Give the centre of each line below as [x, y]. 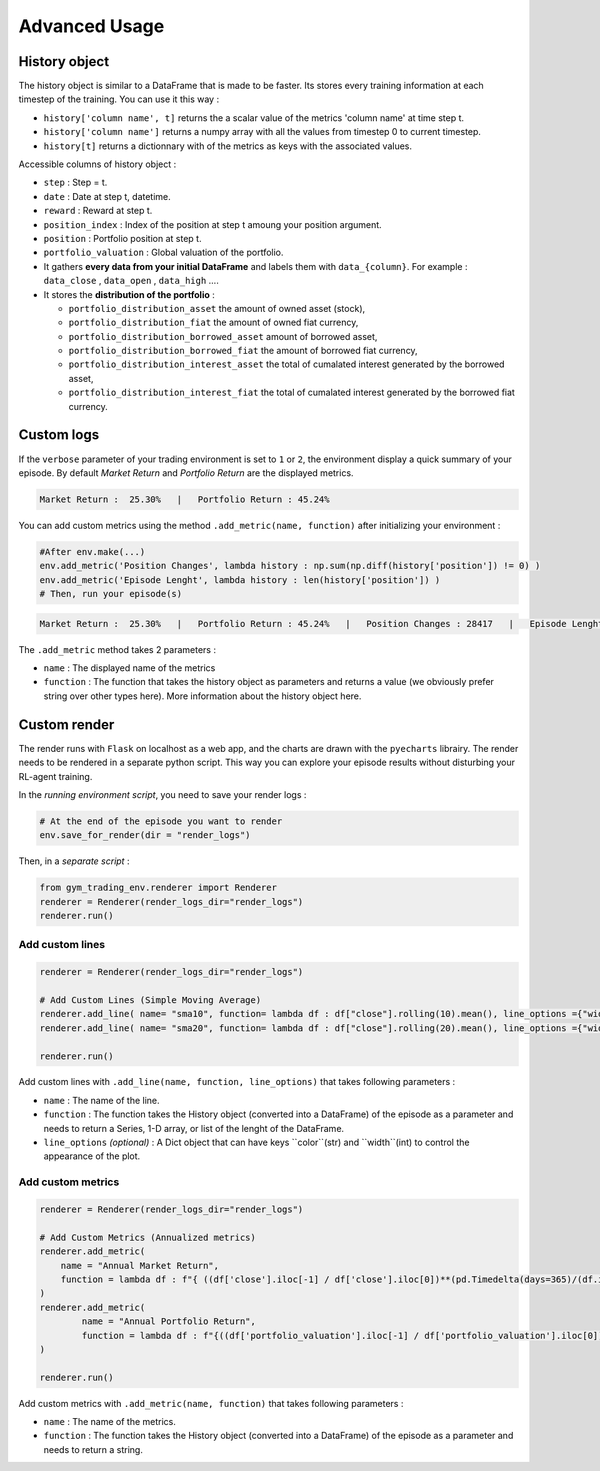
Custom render [66, 724]
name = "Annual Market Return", [140, 1265]
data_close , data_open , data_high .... [131, 281]
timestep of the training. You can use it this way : [119, 99]
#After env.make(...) [92, 551]
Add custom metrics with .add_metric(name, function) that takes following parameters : [211, 1403]
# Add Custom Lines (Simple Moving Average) [150, 999]
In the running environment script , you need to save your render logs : [162, 794]
